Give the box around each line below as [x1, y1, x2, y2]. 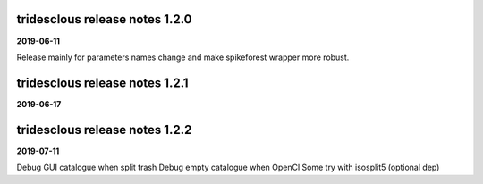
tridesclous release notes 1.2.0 [16, 12, 192, 27]
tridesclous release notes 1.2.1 [16, 75, 189, 90]
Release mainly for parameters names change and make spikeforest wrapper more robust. [16, 52, 350, 63]
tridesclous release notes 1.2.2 [16, 121, 192, 138]
